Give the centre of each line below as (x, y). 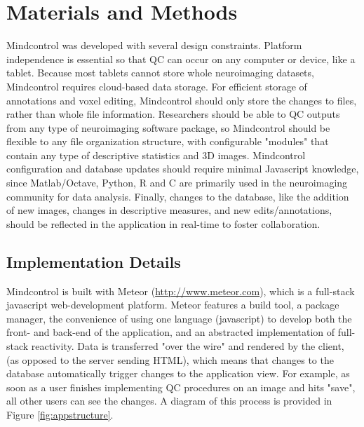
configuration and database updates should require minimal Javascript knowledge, (183, 169)
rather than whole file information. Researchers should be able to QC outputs (173, 114)
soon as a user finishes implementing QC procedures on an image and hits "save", (181, 387)
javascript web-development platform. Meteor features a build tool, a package (173, 305)
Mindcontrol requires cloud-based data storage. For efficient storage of (157, 86)
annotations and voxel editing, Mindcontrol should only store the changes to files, (182, 100)
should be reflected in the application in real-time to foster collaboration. (163, 223)
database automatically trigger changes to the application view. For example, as (178, 373)
